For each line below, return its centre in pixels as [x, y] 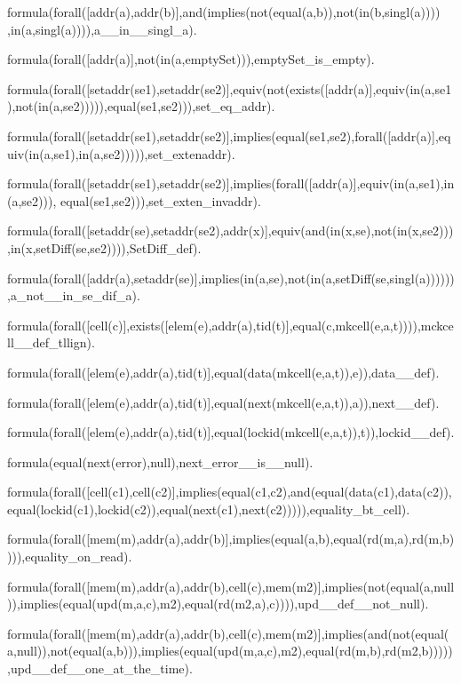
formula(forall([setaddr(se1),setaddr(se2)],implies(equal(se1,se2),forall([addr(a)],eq [229, 135]
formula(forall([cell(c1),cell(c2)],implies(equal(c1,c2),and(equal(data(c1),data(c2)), [230, 492]
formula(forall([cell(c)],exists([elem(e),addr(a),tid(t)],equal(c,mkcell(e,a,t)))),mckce [230, 325]
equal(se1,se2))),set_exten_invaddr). [160, 200]
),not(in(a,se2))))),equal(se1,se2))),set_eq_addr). [141, 106]
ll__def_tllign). [51, 342]
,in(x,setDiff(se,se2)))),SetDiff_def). [104, 247]
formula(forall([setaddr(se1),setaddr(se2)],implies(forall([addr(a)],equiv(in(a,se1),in [231, 183]
